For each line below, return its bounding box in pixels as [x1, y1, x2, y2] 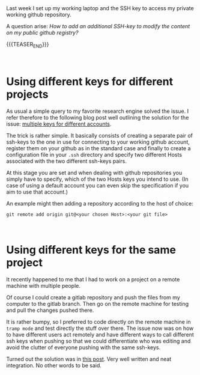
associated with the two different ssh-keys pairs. [6, 157, 127, 165]
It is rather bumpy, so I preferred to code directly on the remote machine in [6, 318, 191, 325]
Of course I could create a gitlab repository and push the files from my [6, 293, 180, 301]
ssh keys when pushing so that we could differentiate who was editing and [6, 337, 191, 344]
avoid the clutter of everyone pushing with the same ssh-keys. [6, 344, 161, 351]
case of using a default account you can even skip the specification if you [6, 181, 189, 189]
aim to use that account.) [6, 188, 68, 195]
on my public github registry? [6, 29, 79, 36]
